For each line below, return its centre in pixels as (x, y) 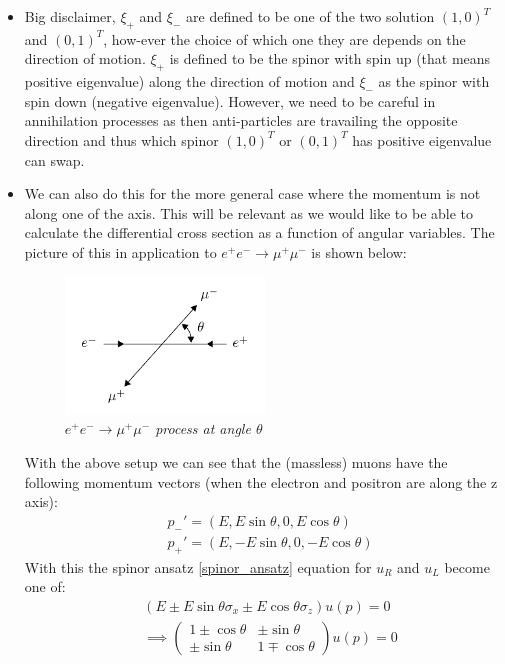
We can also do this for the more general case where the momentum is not (252, 193)
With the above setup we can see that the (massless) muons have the (236, 461)
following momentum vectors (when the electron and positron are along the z (261, 481)
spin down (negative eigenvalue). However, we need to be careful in (230, 100)
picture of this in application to (120, 251)
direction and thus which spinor (121, 139)
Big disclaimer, (70, 16)
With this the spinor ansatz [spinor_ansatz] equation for (198, 566)
